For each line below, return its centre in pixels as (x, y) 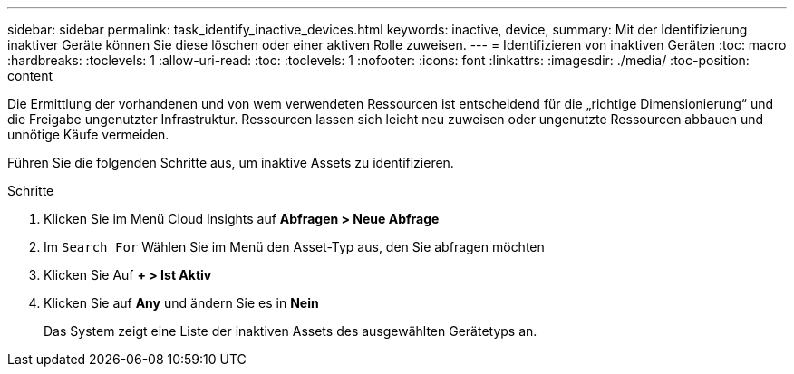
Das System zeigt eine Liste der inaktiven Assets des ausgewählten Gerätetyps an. (290, 331)
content (30, 76)
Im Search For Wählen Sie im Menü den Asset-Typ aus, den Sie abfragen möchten (294, 247)
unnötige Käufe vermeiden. (88, 134)
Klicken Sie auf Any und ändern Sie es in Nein (181, 303)
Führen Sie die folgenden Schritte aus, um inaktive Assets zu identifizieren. (231, 163)
